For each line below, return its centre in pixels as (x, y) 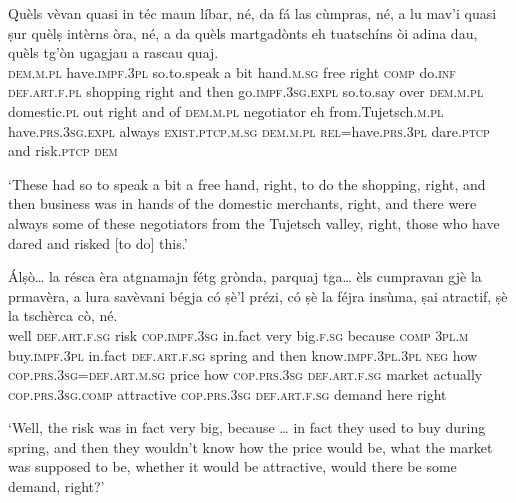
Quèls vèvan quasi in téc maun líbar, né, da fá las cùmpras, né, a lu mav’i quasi (252, 13)
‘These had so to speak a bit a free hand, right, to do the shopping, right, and (247, 183)
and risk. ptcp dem (63, 150)
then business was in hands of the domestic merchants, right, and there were (242, 203)
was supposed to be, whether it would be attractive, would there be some (232, 466)
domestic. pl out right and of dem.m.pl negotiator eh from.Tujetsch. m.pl (226, 110)
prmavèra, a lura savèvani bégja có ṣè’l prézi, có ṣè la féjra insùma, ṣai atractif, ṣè (258, 295)
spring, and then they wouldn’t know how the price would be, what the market (250, 446)
